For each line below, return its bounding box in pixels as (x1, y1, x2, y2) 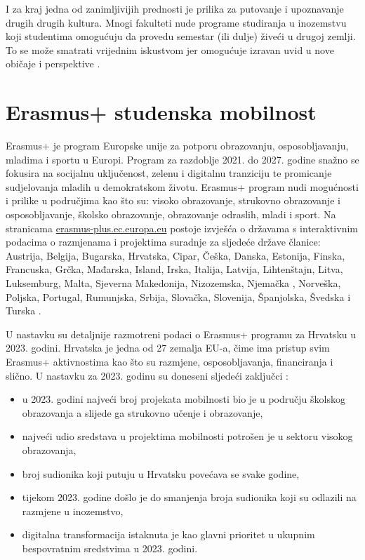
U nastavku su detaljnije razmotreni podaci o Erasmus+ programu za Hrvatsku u (6, 326, 356, 341)
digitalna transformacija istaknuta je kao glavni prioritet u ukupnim (22, 527, 315, 542)
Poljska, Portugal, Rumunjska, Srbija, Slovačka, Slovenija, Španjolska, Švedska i (6, 289, 351, 304)
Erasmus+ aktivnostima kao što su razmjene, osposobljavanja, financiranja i (6, 354, 333, 368)
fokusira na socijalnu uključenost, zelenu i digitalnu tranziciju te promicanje (6, 166, 332, 180)
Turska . (6, 303, 41, 318)
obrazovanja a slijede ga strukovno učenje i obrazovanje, (22, 405, 263, 420)
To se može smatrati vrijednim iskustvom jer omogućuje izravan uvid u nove (6, 42, 334, 57)
